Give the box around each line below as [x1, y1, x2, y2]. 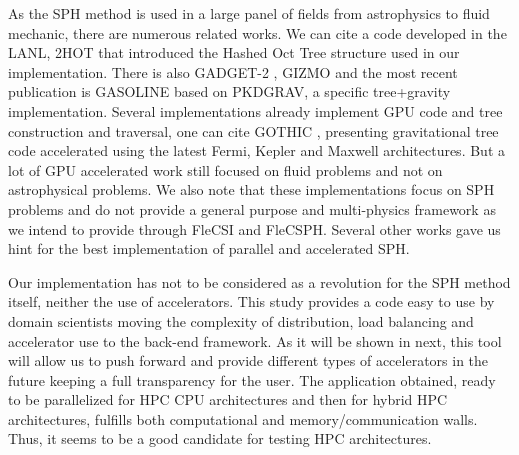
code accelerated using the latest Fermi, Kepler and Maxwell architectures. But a [8, 140, 505, 161]
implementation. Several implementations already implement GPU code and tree [8, 100, 503, 121]
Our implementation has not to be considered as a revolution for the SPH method [8, 271, 511, 292]
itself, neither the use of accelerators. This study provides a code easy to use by [8, 291, 495, 312]
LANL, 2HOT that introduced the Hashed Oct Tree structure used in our [8, 42, 460, 63]
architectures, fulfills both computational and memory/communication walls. [8, 408, 478, 429]
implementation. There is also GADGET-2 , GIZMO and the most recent [8, 61, 458, 82]
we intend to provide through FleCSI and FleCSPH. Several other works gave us [8, 218, 501, 239]
